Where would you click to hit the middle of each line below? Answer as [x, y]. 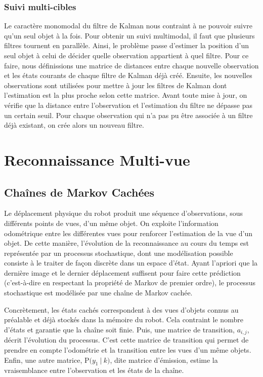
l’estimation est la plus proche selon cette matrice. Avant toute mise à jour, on [126, 95]
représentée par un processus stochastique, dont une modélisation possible [119, 253]
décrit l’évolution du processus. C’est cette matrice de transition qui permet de [126, 340]
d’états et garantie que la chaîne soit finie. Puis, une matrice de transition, [120, 329]
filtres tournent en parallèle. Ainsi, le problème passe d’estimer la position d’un [127, 45]
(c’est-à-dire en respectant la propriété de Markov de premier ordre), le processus [130, 282]
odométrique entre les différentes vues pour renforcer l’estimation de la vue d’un [128, 233]
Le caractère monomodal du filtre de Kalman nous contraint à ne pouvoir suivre [128, 26]
